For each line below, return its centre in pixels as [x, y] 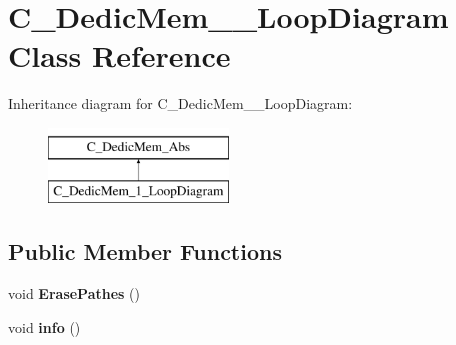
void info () [44, 326]
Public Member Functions [145, 251]
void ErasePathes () [74, 293]
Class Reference [119, 55]
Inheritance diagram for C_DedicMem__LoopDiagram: [180, 103]
